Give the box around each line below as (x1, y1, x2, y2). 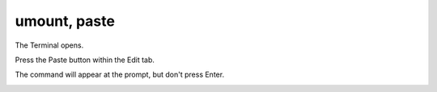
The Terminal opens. (15, 40, 84, 50)
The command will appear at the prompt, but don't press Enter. (15, 69, 225, 80)
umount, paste (15, 12, 115, 30)
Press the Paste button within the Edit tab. (15, 55, 155, 65)
